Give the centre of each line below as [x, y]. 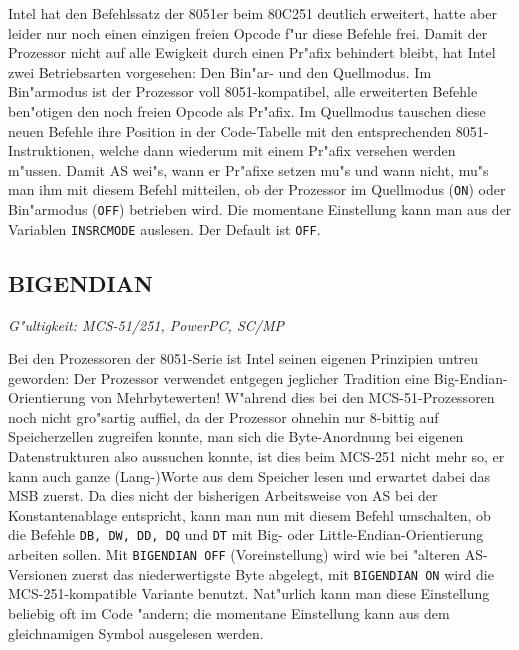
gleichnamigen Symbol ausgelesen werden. [136, 632]
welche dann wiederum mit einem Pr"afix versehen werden [277, 150]
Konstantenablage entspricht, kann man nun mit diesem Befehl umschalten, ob [249, 514]
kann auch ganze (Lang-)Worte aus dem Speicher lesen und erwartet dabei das [249, 475]
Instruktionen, [51, 150]
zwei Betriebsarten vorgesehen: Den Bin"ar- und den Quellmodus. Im [220, 71]
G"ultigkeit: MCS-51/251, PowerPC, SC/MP [146, 324]
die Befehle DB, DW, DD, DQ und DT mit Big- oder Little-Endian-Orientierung [246, 534]
